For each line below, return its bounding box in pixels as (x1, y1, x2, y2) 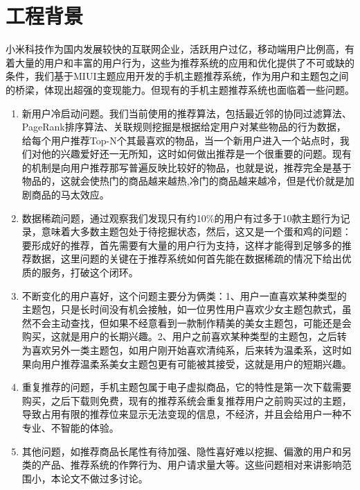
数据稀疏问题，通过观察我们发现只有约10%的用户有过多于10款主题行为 (21, 210, 341, 225)
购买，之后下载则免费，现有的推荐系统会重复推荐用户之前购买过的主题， (21, 393, 352, 407)
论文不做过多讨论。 (60, 471, 148, 485)
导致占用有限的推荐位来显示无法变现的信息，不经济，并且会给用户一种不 (21, 407, 352, 421)
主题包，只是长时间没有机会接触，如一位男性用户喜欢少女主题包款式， (21, 302, 342, 316)
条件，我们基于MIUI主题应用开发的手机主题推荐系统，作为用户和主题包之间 (6, 69, 349, 83)
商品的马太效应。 (31, 187, 109, 202)
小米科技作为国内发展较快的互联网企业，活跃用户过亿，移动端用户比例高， (6, 42, 345, 56)
